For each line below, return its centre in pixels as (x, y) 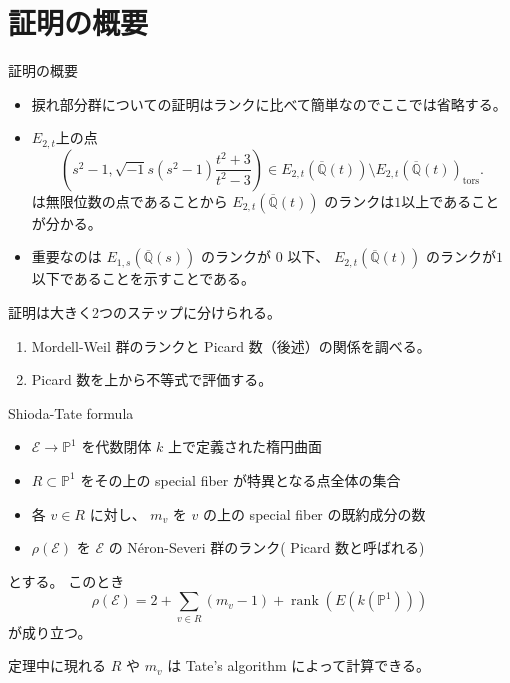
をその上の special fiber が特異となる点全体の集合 (240, 479)
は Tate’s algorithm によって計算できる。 (298, 665)
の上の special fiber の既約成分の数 (314, 513)
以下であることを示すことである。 (143, 278)
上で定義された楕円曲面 (245, 446)
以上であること (450, 200)
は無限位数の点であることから (129, 200)
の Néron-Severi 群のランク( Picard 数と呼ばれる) (266, 547)
